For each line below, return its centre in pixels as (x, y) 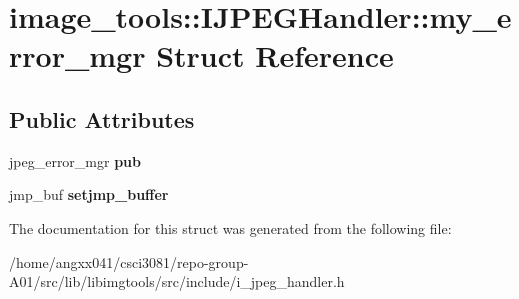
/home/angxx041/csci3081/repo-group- (129, 261)
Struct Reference (275, 55)
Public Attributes (102, 118)
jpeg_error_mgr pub (75, 160)
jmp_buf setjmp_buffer (89, 194)
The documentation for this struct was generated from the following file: (230, 227)
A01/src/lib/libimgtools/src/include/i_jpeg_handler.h (177, 281)
